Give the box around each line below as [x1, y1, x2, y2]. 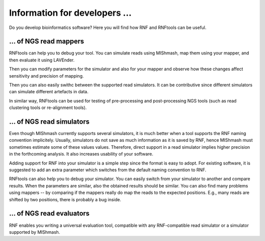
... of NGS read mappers [9, 37, 84, 46]
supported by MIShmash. [9, 229, 60, 235]
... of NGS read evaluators [9, 209, 90, 218]
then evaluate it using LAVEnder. [9, 57, 75, 63]
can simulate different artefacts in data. [9, 89, 88, 95]
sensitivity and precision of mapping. [9, 73, 84, 79]
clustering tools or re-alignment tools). [9, 105, 87, 110]
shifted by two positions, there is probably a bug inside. [9, 196, 121, 202]
